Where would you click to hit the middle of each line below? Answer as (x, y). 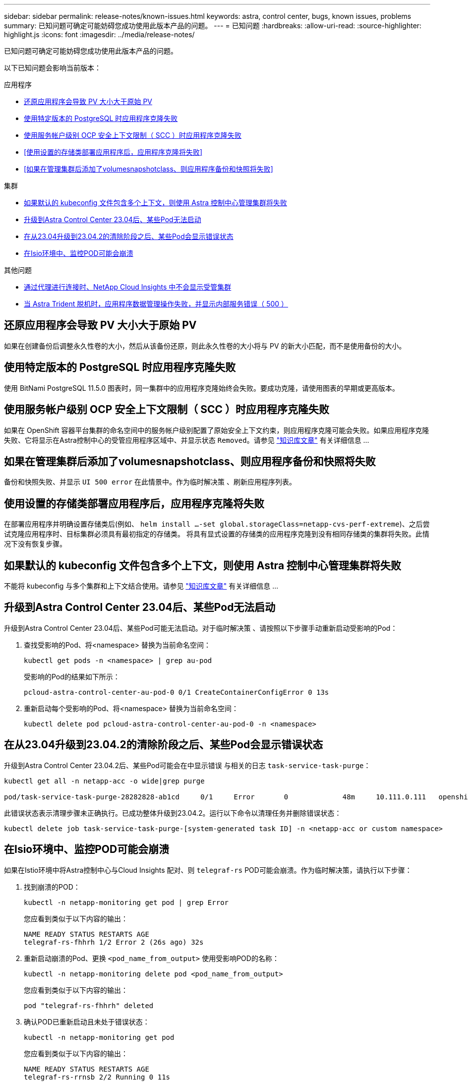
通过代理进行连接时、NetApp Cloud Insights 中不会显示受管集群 (128, 287)
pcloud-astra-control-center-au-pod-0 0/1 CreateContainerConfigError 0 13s (176, 692)
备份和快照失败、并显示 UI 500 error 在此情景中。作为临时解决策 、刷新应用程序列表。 (150, 482)
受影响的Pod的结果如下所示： (72, 676)
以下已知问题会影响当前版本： (53, 68)
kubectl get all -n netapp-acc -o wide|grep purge (104, 781)
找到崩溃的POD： (52, 887)
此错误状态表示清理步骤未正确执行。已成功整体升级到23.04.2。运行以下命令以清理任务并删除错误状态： (173, 813)
